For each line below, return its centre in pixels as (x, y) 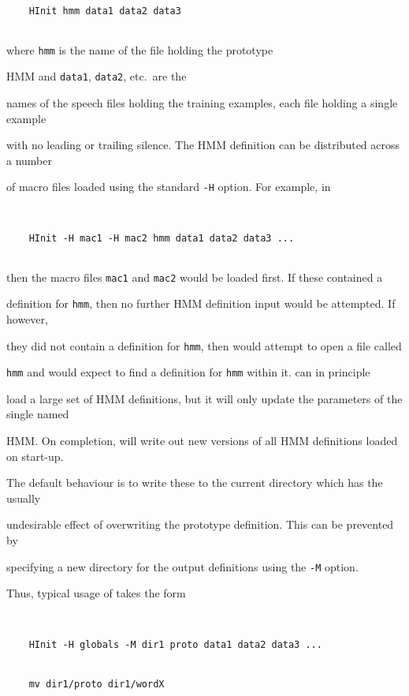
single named (38, 414)
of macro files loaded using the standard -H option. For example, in (169, 187)
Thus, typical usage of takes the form (96, 593)
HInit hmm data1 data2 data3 (105, 11)
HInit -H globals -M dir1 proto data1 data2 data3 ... (175, 645)
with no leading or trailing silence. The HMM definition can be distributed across (203, 145)
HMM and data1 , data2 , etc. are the (97, 76)
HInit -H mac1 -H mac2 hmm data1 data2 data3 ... (162, 239)
